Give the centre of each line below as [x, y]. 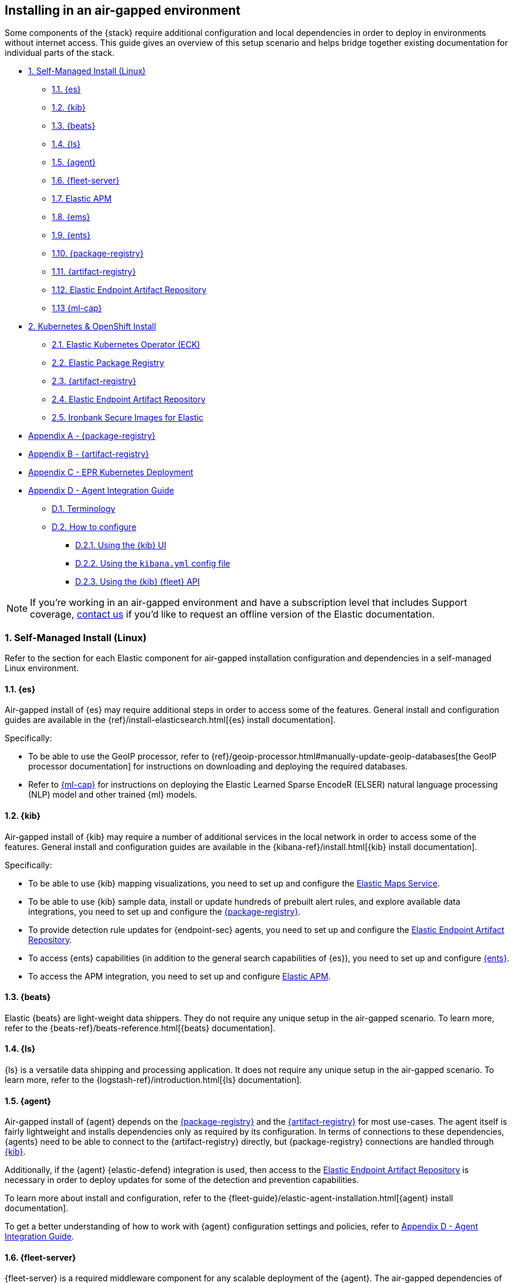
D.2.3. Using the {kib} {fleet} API [138, 582]
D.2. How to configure [94, 527]
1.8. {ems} [71, 217]
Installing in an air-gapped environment [123, 10]
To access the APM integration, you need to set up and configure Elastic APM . [179, 976]
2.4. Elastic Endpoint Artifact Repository [129, 399]
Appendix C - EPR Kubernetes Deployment [111, 472]
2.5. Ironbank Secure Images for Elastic [128, 418]
